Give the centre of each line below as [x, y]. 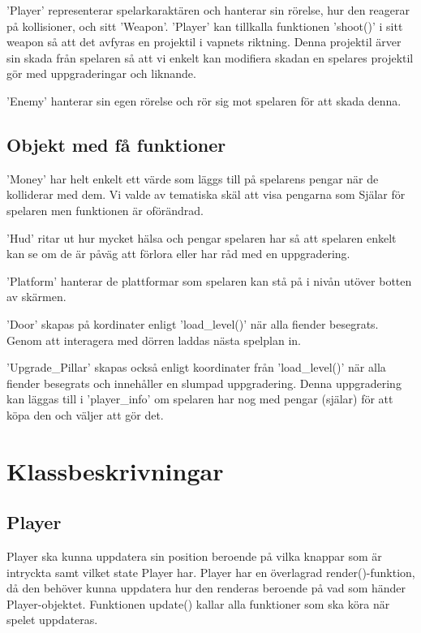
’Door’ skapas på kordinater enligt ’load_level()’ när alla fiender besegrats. [193, 323]
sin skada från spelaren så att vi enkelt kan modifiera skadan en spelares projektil [210, 57]
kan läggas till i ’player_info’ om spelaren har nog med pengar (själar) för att [200, 399]
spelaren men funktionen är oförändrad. [105, 210]
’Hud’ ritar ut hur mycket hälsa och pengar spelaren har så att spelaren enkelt [202, 237]
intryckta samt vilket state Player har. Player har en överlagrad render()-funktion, [211, 572]
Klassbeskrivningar [115, 470]
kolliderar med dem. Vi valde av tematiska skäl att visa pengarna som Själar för [206, 194]
